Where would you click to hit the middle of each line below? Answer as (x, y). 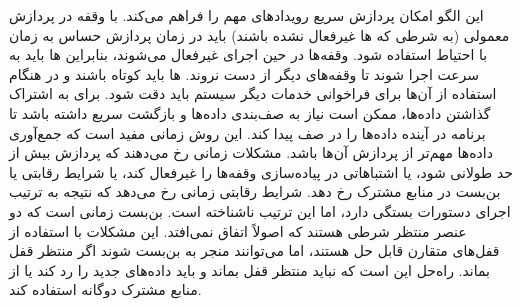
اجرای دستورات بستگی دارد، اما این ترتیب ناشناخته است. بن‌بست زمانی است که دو (260, 210)
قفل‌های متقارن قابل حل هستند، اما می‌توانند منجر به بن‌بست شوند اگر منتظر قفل (254, 250)
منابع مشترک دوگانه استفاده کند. (105, 289)
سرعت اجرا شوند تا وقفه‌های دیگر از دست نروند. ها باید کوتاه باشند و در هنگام (244, 73)
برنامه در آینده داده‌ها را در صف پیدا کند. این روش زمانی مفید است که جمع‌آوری (247, 132)
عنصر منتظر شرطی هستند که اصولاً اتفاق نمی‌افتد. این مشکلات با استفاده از (238, 230)
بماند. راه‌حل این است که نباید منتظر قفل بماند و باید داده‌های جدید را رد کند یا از (249, 269)
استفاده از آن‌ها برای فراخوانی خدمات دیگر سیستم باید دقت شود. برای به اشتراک (253, 93)
